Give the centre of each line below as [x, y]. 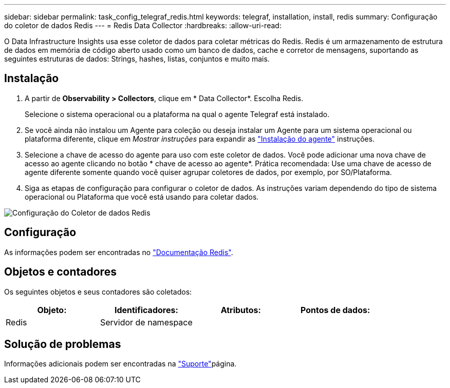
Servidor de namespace [146, 322]
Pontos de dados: [335, 310]
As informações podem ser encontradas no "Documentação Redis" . [119, 252]
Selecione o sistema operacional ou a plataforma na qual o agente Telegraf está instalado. [177, 114]
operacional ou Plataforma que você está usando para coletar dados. [142, 197]
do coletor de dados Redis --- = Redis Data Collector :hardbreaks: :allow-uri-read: [143, 25]
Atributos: [241, 310]
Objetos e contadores [60, 272]
